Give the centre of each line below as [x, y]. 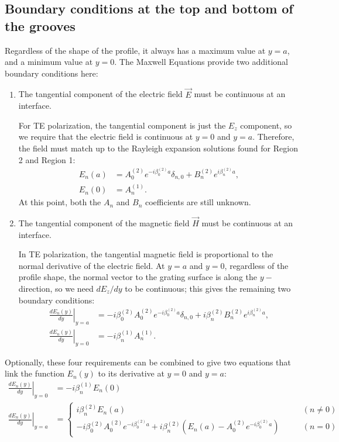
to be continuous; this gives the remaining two [208, 288]
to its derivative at [131, 373]
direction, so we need [56, 288]
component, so [266, 125]
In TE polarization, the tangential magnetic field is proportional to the [146, 254]
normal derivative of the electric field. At [92, 265]
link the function [35, 373]
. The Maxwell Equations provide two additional [201, 62]
